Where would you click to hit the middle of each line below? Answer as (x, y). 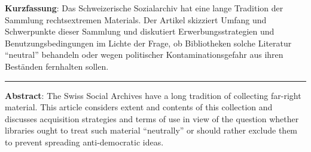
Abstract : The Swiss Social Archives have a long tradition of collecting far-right (153, 95)
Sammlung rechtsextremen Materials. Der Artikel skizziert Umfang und (136, 19)
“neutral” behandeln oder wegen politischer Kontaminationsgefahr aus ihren (144, 55)
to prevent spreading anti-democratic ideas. (84, 142)
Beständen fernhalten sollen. (57, 66)
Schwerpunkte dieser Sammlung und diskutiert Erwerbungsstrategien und (140, 31)
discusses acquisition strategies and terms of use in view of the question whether (152, 118)
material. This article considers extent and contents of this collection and (139, 107)
